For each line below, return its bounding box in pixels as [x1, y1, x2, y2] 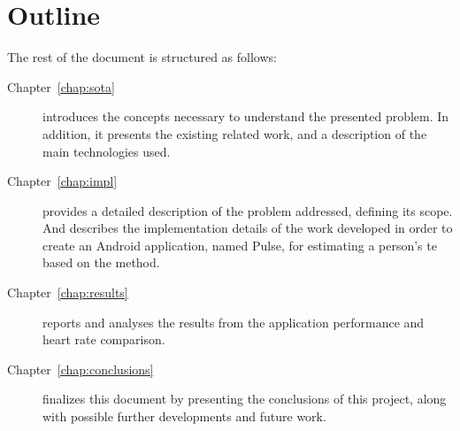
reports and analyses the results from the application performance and [42, 312, 425, 331]
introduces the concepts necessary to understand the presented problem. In [42, 107, 449, 126]
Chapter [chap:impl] [7, 172, 118, 190]
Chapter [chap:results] [7, 283, 128, 302]
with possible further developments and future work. [42, 407, 326, 426]
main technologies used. [42, 142, 171, 160]
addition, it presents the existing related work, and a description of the [42, 124, 427, 142]
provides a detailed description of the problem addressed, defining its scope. [42, 201, 453, 219]
